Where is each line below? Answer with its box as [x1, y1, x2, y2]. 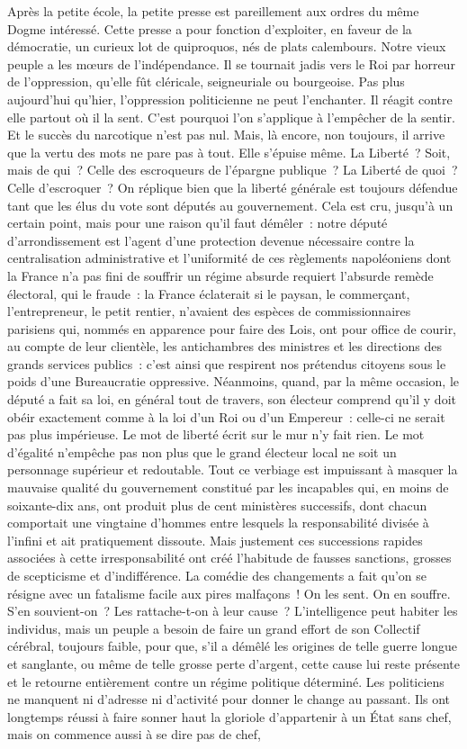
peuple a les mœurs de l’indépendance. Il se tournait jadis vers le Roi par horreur [7, 54, 455, 73]
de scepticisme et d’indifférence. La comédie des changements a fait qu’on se [7, 566, 427, 584]
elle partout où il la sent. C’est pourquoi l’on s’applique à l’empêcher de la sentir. [7, 107, 455, 126]
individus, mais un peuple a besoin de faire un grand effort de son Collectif [7, 618, 420, 637]
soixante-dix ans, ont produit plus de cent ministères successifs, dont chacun [7, 495, 427, 514]
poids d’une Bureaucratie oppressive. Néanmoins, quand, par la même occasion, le [7, 372, 460, 391]
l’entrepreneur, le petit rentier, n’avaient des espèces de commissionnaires [7, 302, 411, 320]
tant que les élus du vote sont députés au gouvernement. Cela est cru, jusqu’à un [7, 195, 454, 214]
